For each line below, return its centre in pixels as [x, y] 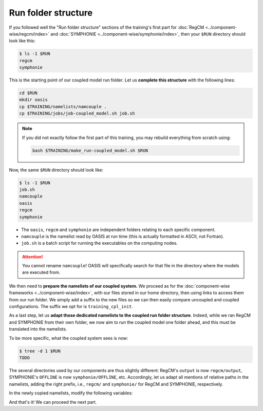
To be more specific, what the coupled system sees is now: [69, 338]
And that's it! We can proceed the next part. [53, 402]
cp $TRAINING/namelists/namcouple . [63, 107]
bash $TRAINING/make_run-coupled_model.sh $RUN [90, 150]
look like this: [22, 41]
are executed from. [41, 273]
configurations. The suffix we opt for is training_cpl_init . [71, 307]
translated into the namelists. [38, 329]
